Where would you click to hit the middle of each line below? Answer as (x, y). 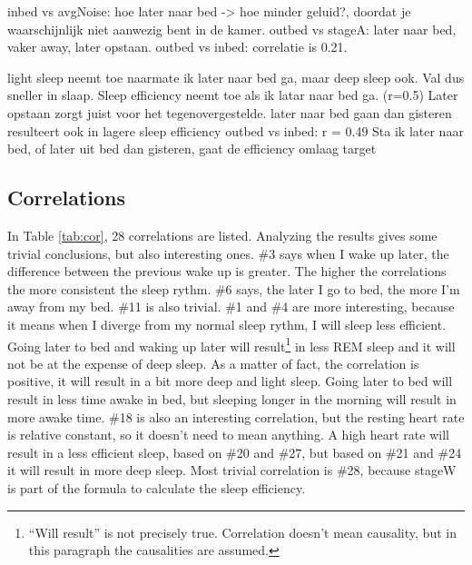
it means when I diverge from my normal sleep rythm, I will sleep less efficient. (227, 324)
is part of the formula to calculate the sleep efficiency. (157, 487)
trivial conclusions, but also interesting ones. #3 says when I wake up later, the (228, 253)
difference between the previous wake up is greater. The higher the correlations (227, 271)
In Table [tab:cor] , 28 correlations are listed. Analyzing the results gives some (222, 235)
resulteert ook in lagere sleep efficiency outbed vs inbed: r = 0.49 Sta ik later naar (236, 130)
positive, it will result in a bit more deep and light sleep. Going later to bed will (230, 381)
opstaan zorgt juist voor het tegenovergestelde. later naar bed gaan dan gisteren (230, 112)
